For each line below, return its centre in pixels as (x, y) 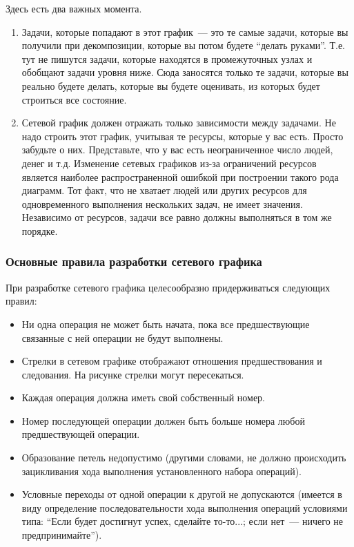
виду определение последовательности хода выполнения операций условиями (185, 507)
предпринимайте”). (62, 535)
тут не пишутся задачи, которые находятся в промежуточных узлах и (167, 58)
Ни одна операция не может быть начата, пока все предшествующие (166, 324)
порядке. (40, 230)
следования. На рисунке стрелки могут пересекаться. (133, 374)
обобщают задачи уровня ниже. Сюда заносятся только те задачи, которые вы (185, 72)
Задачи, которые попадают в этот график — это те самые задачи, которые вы (185, 31)
